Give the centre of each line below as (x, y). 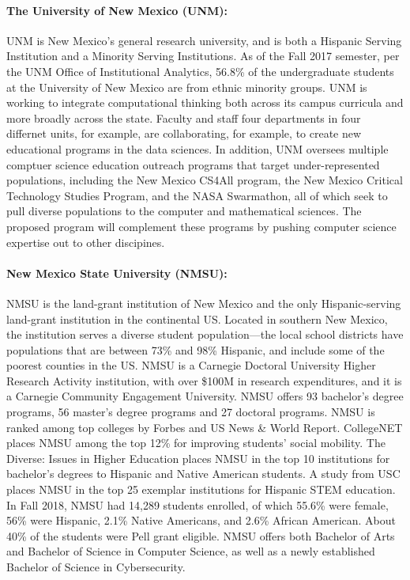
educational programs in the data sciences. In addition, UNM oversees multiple (197, 148)
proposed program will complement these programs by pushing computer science (201, 226)
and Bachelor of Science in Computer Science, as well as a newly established (191, 551)
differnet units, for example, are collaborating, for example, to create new (184, 133)
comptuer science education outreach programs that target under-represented (193, 164)
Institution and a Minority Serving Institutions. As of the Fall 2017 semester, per (203, 56)
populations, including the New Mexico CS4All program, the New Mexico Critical (205, 180)
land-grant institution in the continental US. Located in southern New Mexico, (197, 318)
